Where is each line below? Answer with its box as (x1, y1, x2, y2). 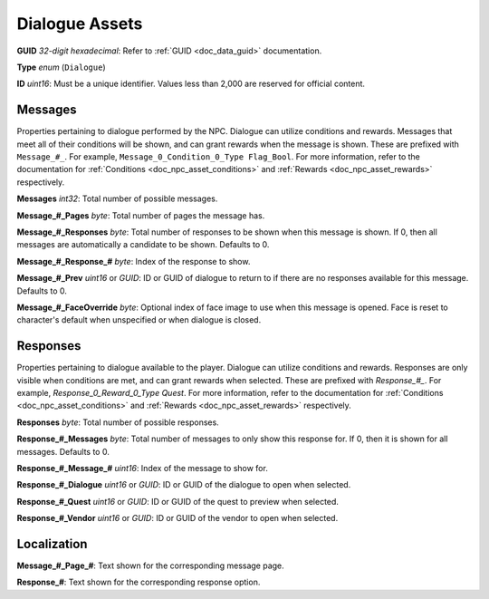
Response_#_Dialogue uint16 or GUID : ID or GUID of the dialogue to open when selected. (16, 479, 351, 490)
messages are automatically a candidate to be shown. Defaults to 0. (16, 239, 270, 250)
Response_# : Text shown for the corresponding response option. (16, 576, 261, 588)
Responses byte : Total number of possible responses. (16, 417, 219, 428)
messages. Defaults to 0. (16, 446, 110, 457)
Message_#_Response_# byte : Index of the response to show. (16, 256, 251, 266)
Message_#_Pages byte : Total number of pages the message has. (16, 209, 265, 221)
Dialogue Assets (16, 14, 143, 34)
